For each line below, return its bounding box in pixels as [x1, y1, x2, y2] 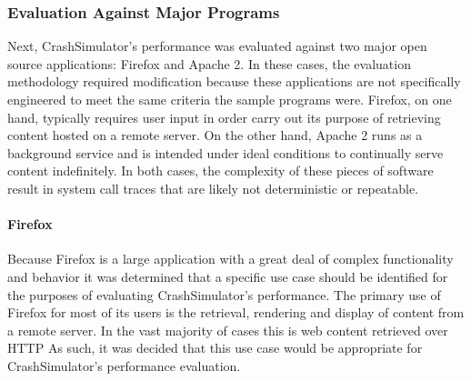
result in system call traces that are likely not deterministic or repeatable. [7, 178, 419, 197]
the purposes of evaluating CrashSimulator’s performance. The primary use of [7, 285, 441, 304]
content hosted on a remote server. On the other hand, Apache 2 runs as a [7, 125, 423, 145]
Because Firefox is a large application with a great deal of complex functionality [7, 249, 454, 268]
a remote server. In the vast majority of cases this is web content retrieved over [7, 320, 448, 339]
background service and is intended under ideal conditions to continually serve [7, 143, 444, 162]
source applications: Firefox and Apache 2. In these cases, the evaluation [7, 54, 411, 73]
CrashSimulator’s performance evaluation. [7, 356, 241, 375]
